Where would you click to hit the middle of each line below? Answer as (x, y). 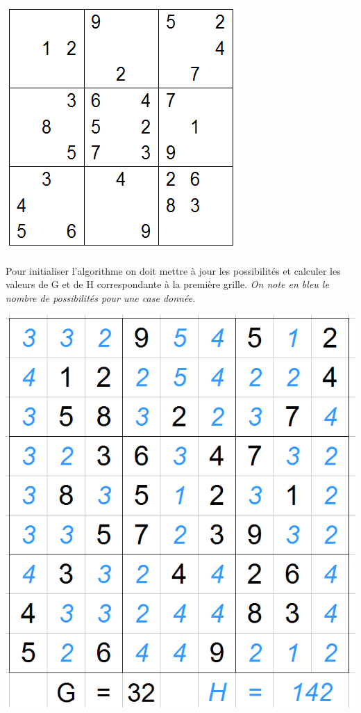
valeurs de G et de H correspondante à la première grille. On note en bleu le (167, 284)
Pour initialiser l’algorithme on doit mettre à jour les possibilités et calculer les (173, 270)
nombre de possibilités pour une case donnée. (101, 297)
